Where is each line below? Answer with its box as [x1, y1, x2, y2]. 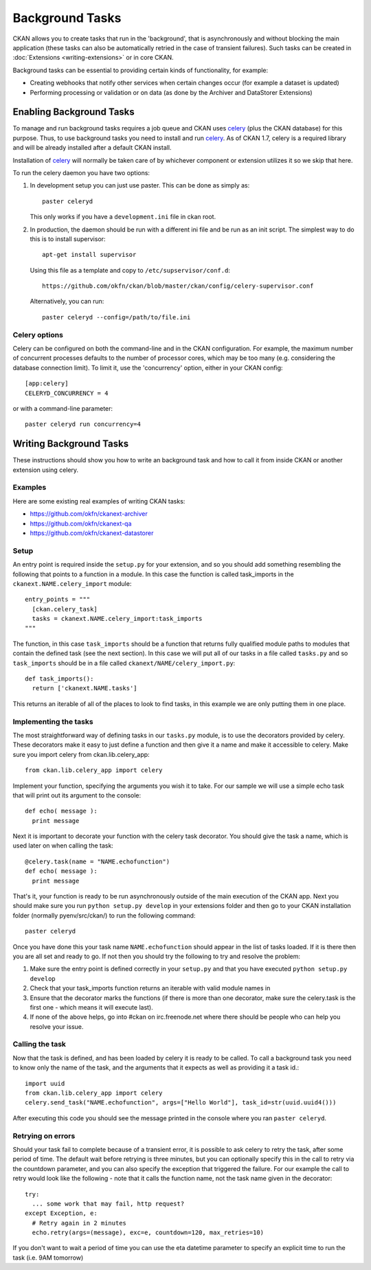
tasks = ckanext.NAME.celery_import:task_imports [32, 615, 203, 623]
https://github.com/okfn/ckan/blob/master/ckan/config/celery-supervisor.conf [42, 282, 314, 290]
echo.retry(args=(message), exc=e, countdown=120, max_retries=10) [32, 1229, 265, 1236]
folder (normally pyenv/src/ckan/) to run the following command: [12, 911, 196, 920]
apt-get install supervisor [42, 251, 137, 259]
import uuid [25, 1079, 65, 1087]
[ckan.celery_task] [32, 605, 98, 613]
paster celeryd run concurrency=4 [25, 420, 141, 429]
